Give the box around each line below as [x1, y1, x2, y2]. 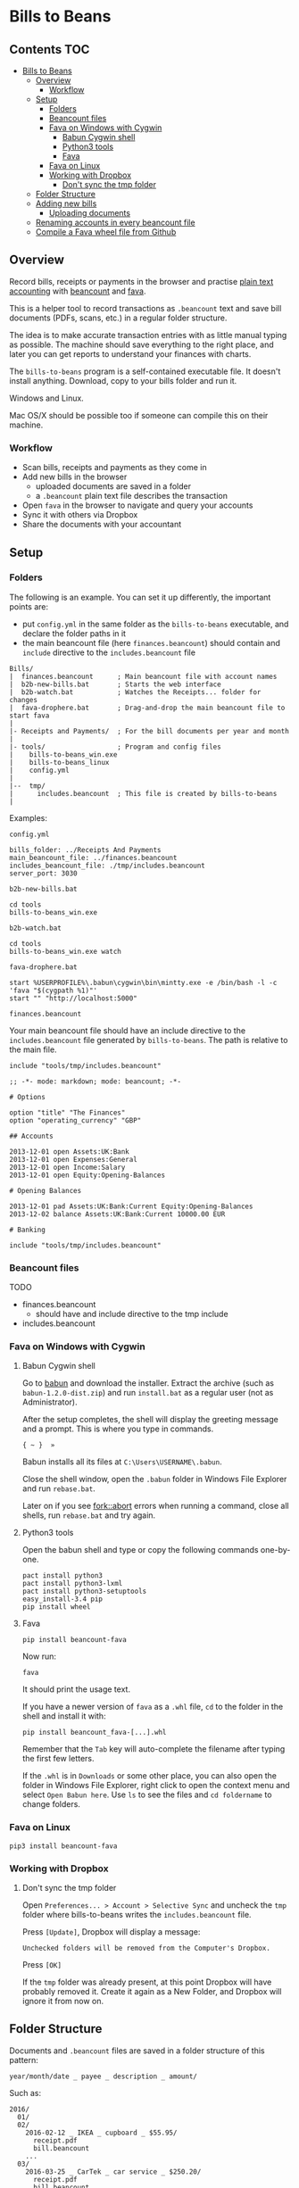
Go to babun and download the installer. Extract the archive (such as [21, 1378, 275, 1388]
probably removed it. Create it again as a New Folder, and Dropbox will [21, 1985, 282, 1996]
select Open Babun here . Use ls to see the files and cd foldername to [21, 1789, 272, 1800]
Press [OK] [21, 1959, 62, 1969]
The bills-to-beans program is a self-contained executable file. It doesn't [9, 366, 281, 377]
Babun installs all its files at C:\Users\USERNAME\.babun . [21, 1456, 222, 1467]
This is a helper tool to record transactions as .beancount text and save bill [9, 303, 282, 313]
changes [9, 695, 38, 704]
